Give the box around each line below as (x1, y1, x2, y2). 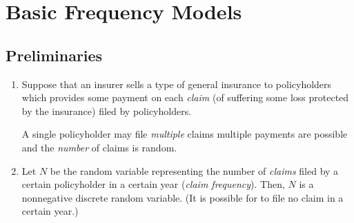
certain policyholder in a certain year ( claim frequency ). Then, (21, 177, 285, 191)
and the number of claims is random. (21, 140, 177, 154)
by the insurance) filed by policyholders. (21, 103, 192, 118)
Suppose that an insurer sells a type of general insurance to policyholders (21, 76, 332, 91)
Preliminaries (6, 44, 103, 65)
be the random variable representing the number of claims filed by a (50, 163, 339, 178)
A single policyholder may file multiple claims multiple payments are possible (21, 127, 348, 141)
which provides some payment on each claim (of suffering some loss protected (21, 90, 349, 105)
